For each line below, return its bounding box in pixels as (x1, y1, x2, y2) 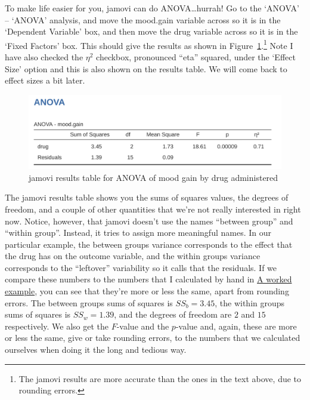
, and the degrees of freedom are (114, 308, 232, 321)
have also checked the (5, 51, 83, 63)
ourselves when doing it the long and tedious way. (5, 343, 187, 356)
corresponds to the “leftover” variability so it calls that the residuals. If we (5, 261, 277, 273)
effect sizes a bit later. (5, 74, 85, 87)
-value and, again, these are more (175, 319, 297, 332)
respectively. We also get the (5, 319, 109, 332)
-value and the (116, 319, 169, 332)
